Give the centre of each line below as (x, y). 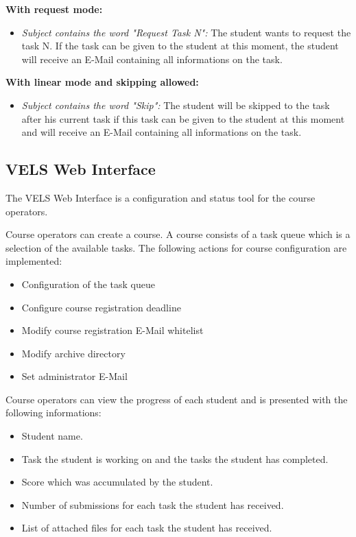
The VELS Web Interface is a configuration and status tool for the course (161, 197)
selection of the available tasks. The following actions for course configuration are (176, 247)
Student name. (52, 436)
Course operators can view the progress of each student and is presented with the (177, 399)
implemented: (34, 261)
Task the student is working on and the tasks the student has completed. (175, 458)
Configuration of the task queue (88, 284)
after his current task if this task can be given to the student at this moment (183, 118)
